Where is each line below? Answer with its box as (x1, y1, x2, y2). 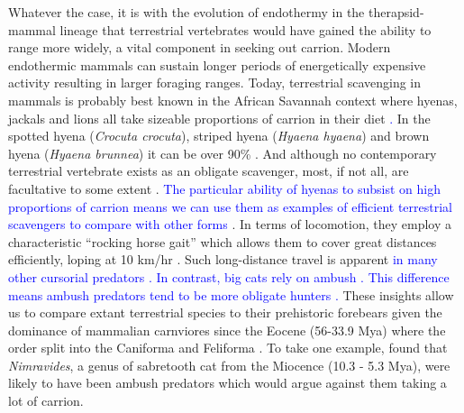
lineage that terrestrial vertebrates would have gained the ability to (59, 20, 432, 39)
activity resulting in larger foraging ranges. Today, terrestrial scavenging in (8, 73, 422, 92)
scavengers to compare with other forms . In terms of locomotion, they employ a (8, 215, 452, 234)
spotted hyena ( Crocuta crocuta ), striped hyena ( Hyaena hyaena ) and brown (8, 126, 430, 145)
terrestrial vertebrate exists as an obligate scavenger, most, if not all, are (8, 161, 409, 180)
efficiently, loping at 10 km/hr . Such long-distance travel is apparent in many (8, 250, 438, 269)
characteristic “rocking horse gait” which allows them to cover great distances (8, 232, 437, 251)
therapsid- (368, 3, 424, 21)
